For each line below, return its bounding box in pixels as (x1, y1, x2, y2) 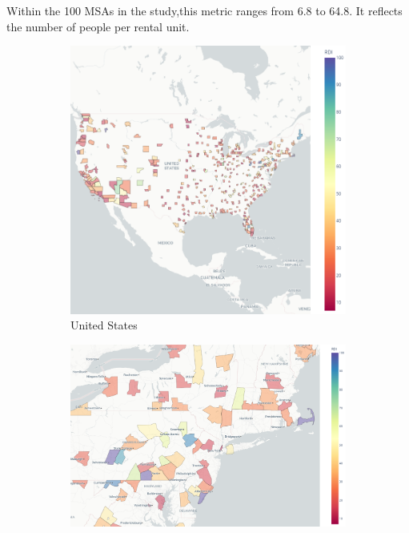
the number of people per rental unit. (6, 18, 190, 34)
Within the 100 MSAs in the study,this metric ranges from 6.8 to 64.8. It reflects (6, 2, 403, 18)
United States (70, 317, 138, 333)
